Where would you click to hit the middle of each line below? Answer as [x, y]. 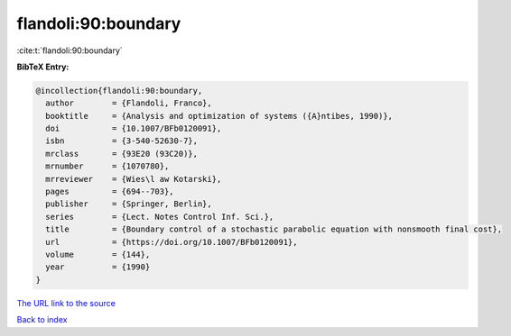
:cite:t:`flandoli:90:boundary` [70, 50]
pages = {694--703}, [110, 192]
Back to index [42, 320]
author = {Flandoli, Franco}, [129, 103]
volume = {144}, [98, 254]
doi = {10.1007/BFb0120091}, [134, 129]
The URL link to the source [66, 303]
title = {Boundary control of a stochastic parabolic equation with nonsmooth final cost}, [274, 229]
